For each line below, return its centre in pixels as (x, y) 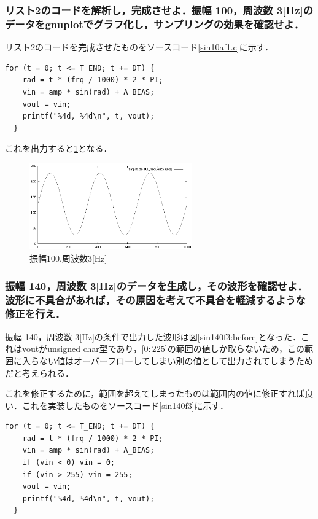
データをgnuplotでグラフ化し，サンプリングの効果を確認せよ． (155, 24)
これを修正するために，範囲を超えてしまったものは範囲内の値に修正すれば (155, 393)
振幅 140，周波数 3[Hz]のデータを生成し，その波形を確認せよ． (156, 285)
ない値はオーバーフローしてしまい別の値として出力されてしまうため (176, 360)
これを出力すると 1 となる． (59, 148)
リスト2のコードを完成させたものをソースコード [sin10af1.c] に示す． (139, 47)
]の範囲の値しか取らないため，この (235, 349)
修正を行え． (35, 314)
